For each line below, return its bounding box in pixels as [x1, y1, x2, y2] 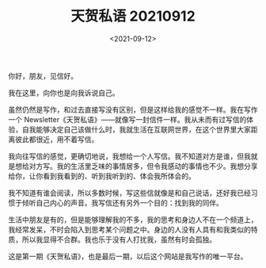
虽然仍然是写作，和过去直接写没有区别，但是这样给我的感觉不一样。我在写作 [8, 105, 258, 114]
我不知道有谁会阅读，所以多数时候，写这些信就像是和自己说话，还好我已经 [8, 188, 251, 197]
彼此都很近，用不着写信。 [14, 134, 99, 144]
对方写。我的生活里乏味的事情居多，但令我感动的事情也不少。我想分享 [28, 161, 258, 170]
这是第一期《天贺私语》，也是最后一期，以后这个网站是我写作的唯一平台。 [8, 251, 248, 261]
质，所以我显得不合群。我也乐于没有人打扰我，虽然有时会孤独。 [8, 235, 216, 244]
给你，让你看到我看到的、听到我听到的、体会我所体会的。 [8, 171, 196, 181]
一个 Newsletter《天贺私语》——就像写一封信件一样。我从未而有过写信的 [8, 114, 247, 124]
